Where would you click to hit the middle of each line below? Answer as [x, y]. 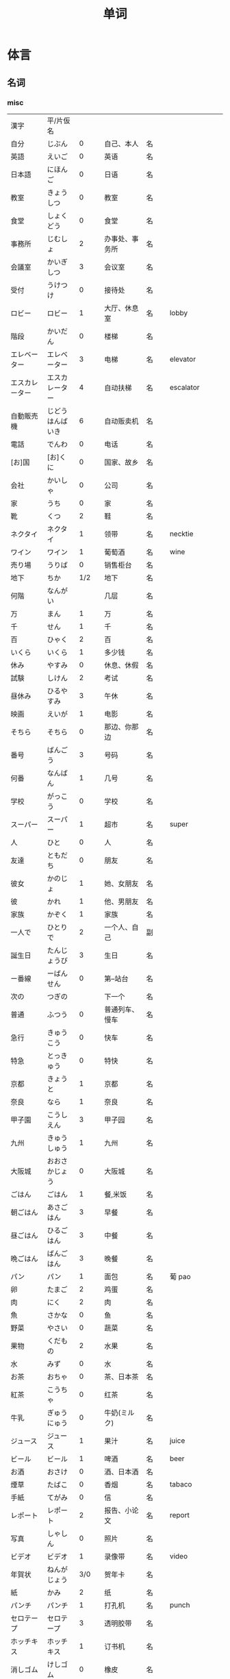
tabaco [181, 1484]
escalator [184, 387]
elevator [183, 359]
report [179, 1515]
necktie [181, 534]
